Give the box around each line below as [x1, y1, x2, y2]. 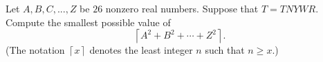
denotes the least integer [89, 43, 193, 57]
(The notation [6, 43, 65, 57]
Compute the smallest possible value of [6, 14, 171, 29]
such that [205, 43, 245, 57]
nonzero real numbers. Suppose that [105, 1, 259, 15]
